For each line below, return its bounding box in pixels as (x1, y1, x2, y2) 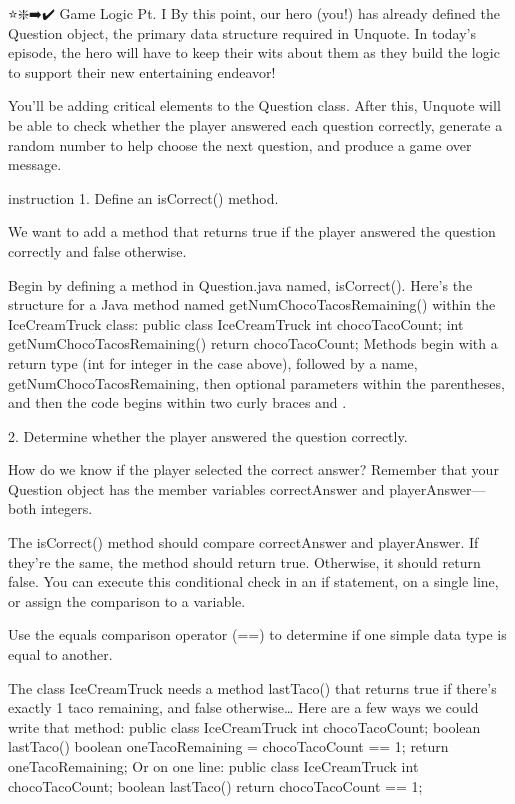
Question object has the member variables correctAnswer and (8, 478, 385, 499)
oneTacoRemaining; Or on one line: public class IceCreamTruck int (8, 756, 419, 776)
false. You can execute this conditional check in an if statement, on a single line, (8, 571, 499, 592)
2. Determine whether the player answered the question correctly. (8, 425, 408, 446)
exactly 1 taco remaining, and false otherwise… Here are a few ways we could (8, 697, 479, 718)
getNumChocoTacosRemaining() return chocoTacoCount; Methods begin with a (8, 333, 498, 354)
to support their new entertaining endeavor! (8, 61, 276, 82)
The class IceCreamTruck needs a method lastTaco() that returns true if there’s (8, 677, 497, 698)
